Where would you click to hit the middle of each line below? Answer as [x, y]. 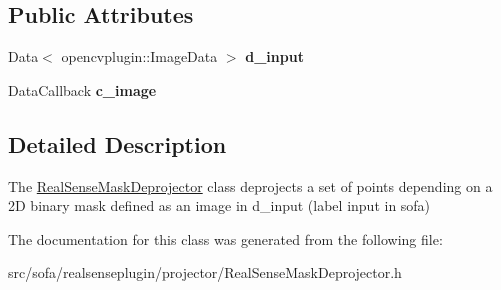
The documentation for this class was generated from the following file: [225, 238]
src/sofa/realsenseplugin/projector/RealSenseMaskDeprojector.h [205, 272]
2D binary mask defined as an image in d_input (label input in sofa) [219, 205]
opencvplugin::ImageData [139, 56]
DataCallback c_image [82, 89]
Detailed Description [117, 143]
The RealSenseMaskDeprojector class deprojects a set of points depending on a [250, 185]
